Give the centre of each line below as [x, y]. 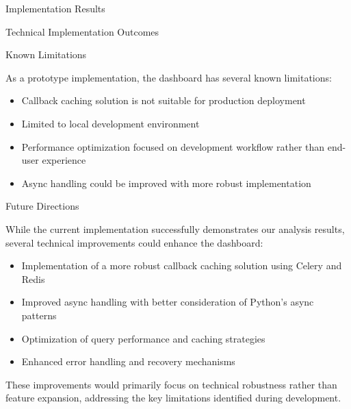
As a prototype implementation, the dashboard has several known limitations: [169, 77]
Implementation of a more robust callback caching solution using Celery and [182, 265]
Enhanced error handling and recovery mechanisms [128, 361]
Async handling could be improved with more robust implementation [166, 183]
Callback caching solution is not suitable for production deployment [164, 100]
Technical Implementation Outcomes [82, 31]
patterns [39, 315]
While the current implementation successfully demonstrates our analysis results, [175, 228]
